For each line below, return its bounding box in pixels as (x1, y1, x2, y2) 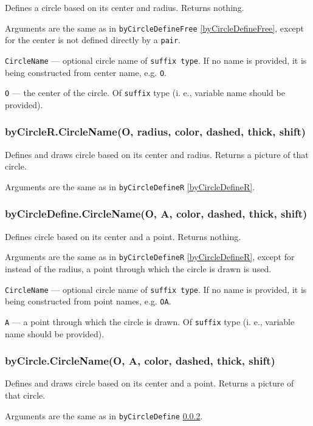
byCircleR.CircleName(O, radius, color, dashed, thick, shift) (5, 124, 306, 139)
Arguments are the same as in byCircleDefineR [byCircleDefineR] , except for (5, 250, 295, 263)
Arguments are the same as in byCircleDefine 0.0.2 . (5, 409, 203, 422)
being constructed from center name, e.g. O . (5, 66, 167, 78)
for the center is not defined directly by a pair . (5, 33, 181, 46)
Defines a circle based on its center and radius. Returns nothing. (5, 1, 244, 13)
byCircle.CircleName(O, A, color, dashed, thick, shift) (5, 353, 275, 368)
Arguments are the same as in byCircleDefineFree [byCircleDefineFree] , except (5, 21, 304, 34)
